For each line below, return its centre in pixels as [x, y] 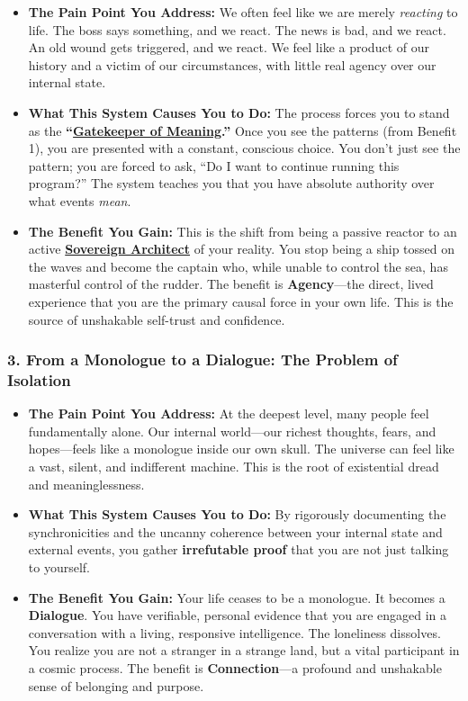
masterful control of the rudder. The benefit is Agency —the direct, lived [231, 284]
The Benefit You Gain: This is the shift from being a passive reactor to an [243, 231]
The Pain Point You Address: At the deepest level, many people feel [229, 413]
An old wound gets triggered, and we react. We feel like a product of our [229, 47]
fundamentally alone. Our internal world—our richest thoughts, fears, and [232, 431]
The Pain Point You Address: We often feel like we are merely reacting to [243, 12]
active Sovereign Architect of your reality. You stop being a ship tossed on [242, 249]
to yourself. [59, 566]
